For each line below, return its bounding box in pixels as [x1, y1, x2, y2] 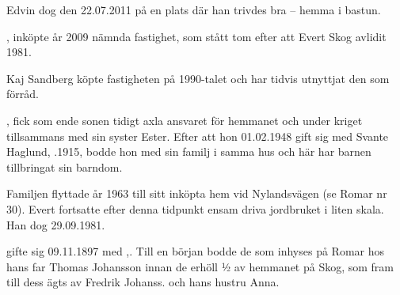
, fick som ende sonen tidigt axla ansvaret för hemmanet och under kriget [6, 112, 363, 128]
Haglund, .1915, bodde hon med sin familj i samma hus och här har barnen [6, 143, 371, 160]
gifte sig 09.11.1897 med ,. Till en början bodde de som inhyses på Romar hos [6, 243, 385, 259]
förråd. [6, 85, 39, 102]
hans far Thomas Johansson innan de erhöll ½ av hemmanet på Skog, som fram [6, 258, 394, 274]
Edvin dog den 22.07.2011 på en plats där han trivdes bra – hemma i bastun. [6, 2, 381, 17]
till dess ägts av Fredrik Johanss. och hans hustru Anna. [6, 274, 280, 290]
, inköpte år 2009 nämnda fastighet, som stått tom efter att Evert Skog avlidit [6, 28, 387, 44]
